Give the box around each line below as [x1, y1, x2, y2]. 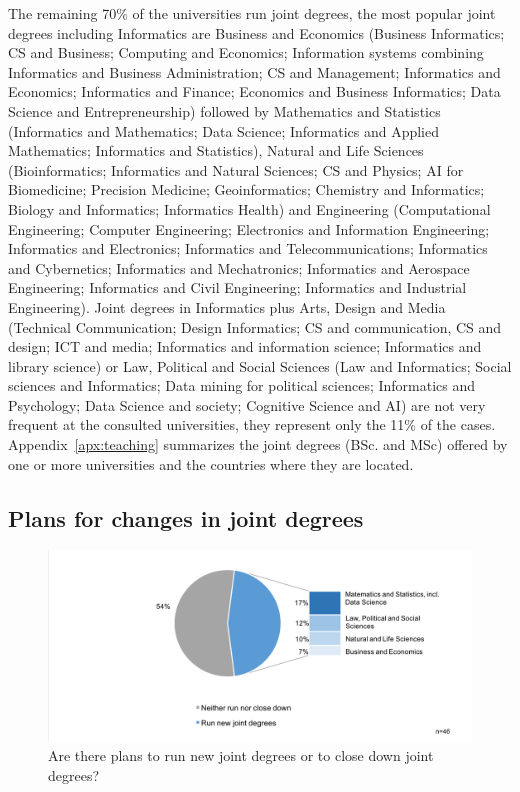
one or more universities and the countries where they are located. [8, 453, 414, 474]
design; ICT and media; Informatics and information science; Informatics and [8, 336, 482, 357]
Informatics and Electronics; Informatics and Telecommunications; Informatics [8, 238, 488, 259]
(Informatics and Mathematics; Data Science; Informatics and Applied [8, 120, 440, 141]
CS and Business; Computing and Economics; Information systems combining [8, 42, 484, 63]
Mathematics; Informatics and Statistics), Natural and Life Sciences [8, 140, 424, 161]
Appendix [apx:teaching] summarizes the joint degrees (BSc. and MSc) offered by [8, 434, 508, 455]
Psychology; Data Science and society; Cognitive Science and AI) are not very [8, 394, 486, 415]
